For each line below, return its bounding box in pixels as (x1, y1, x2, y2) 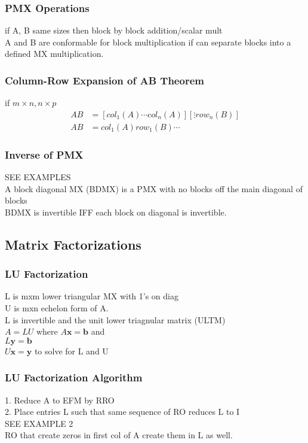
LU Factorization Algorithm (5, 370, 143, 385)
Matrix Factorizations (5, 235, 141, 253)
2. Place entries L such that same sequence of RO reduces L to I (5, 405, 240, 418)
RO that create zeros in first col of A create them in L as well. (5, 429, 233, 441)
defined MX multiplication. (5, 47, 104, 60)
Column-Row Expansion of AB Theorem (5, 72, 204, 87)
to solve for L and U (34, 344, 109, 357)
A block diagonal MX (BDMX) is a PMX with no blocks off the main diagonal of (5, 182, 303, 195)
